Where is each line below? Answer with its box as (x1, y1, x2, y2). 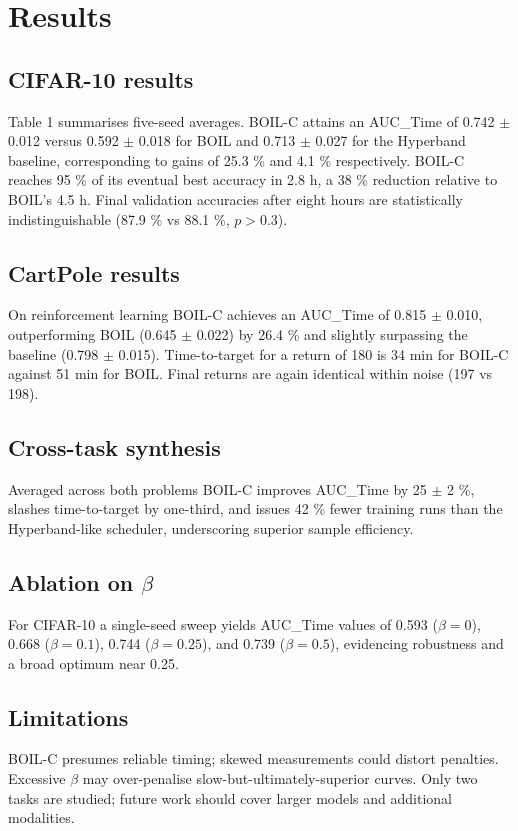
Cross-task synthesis (8, 431, 221, 462)
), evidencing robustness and (329, 633, 504, 654)
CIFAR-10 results (8, 63, 194, 94)
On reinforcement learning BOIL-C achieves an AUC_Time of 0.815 (8, 304, 427, 325)
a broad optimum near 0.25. (8, 652, 179, 673)
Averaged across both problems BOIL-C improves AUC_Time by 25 (8, 478, 427, 499)
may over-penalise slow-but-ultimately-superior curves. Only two (82, 768, 478, 789)
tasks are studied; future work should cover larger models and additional (8, 787, 452, 808)
